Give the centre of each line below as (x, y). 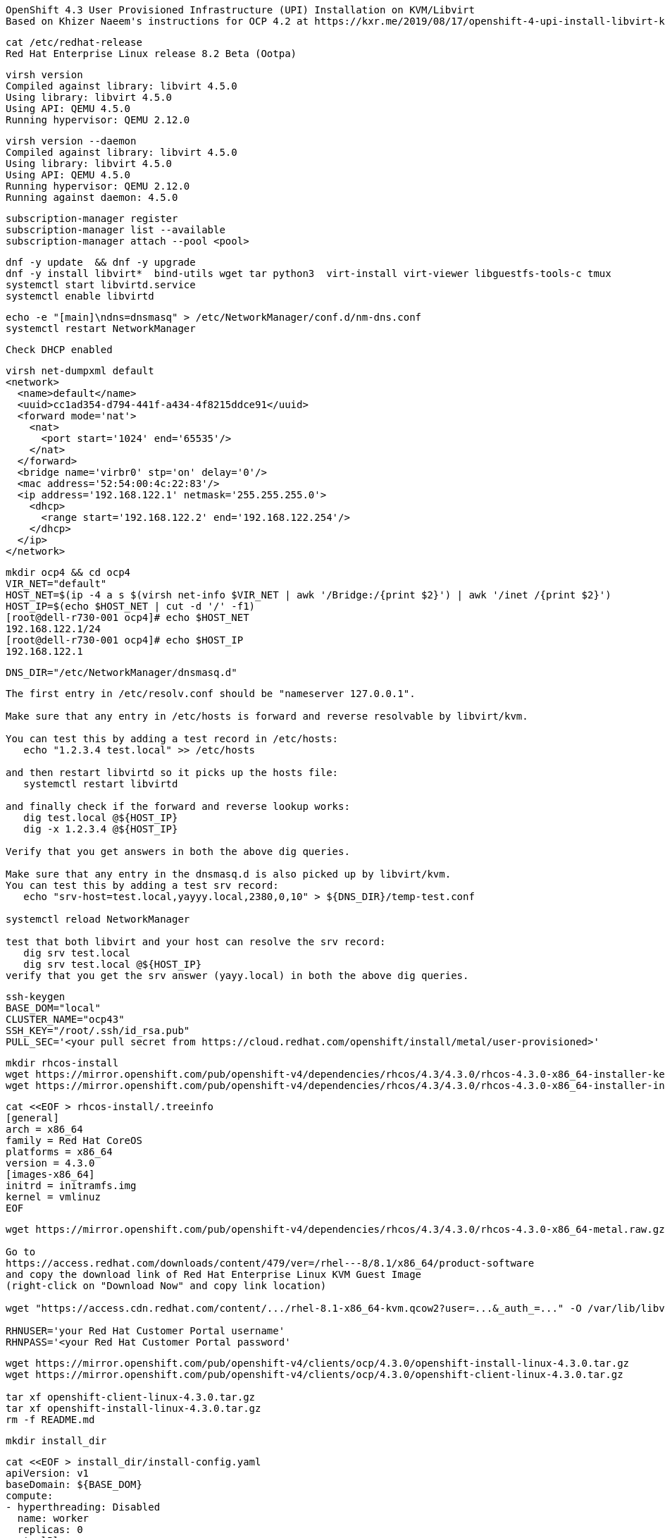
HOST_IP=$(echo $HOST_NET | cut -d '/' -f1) (131, 606)
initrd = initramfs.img (71, 1186)
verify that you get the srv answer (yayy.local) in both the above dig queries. (237, 976)
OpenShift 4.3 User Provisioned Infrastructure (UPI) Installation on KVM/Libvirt (240, 10)
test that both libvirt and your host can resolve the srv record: (196, 942)
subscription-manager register (92, 219)
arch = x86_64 (44, 1129)
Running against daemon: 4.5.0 (92, 197)
